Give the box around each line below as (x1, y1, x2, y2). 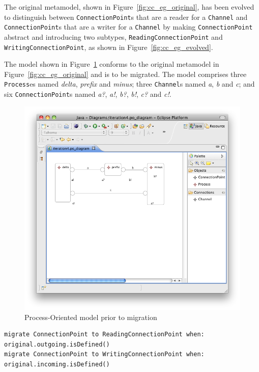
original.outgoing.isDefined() (4, 340, 110, 348)
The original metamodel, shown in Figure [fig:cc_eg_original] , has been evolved (4, 2, 254, 12)
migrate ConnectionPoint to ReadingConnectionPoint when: (4, 331, 205, 338)
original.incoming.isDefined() (4, 361, 110, 368)
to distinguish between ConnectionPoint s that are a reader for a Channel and (4, 11, 248, 22)
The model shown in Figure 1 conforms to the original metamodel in (4, 59, 219, 69)
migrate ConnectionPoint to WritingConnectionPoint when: (4, 351, 205, 358)
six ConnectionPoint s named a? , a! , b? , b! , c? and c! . (4, 89, 171, 99)
